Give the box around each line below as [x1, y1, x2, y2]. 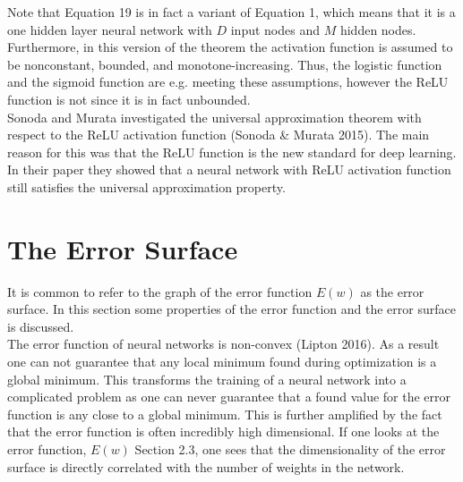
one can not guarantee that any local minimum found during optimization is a [7, 352, 437, 371]
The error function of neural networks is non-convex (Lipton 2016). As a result [7, 334, 440, 353]
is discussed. [7, 317, 74, 335]
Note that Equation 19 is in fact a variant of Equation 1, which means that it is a [7, 3, 456, 21]
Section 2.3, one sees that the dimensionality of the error [134, 440, 446, 458]
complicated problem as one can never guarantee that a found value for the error [7, 387, 451, 406]
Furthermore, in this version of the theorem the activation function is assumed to [7, 38, 453, 56]
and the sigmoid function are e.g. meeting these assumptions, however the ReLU [7, 72, 449, 91]
